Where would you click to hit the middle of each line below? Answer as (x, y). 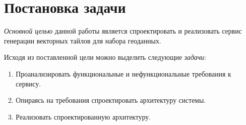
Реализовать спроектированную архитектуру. (83, 116)
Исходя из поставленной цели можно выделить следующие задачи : (105, 57)
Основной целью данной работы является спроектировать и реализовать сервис (123, 31)
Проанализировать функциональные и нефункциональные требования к (123, 73)
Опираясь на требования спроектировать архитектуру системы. (111, 100)
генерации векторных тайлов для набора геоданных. (83, 40)
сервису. (28, 83)
